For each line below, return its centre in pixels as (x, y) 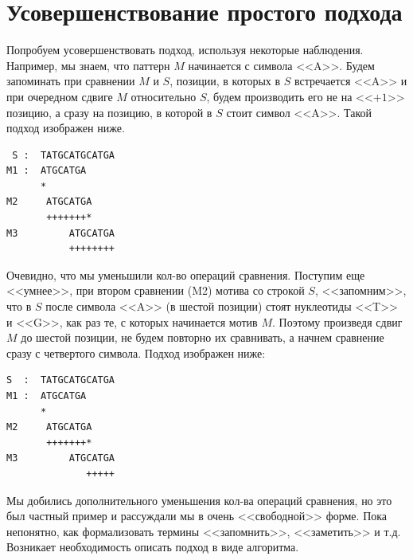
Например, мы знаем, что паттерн (88, 65)
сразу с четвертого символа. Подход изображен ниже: (136, 352)
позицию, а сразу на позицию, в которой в (109, 112)
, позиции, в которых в (225, 81)
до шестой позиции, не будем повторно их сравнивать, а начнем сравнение (203, 337)
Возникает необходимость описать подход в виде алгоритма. (153, 547)
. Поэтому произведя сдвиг (337, 321)
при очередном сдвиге (60, 96)
